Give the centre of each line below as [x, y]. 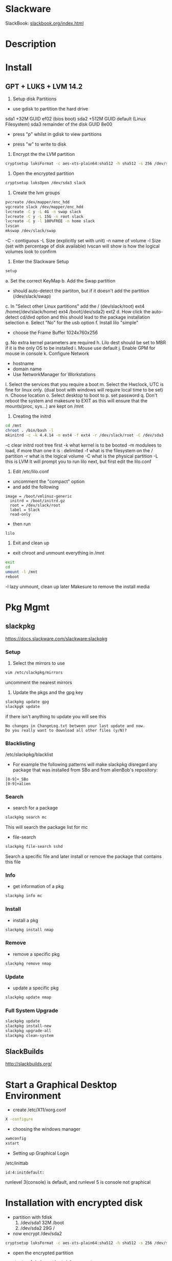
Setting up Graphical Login [41, 1153]
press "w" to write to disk [39, 144]
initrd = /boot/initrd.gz [38, 501]
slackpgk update [23, 706]
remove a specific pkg [36, 954]
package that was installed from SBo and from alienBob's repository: [85, 770]
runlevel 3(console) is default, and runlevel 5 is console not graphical [78, 1182]
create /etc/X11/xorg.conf [39, 1110]
